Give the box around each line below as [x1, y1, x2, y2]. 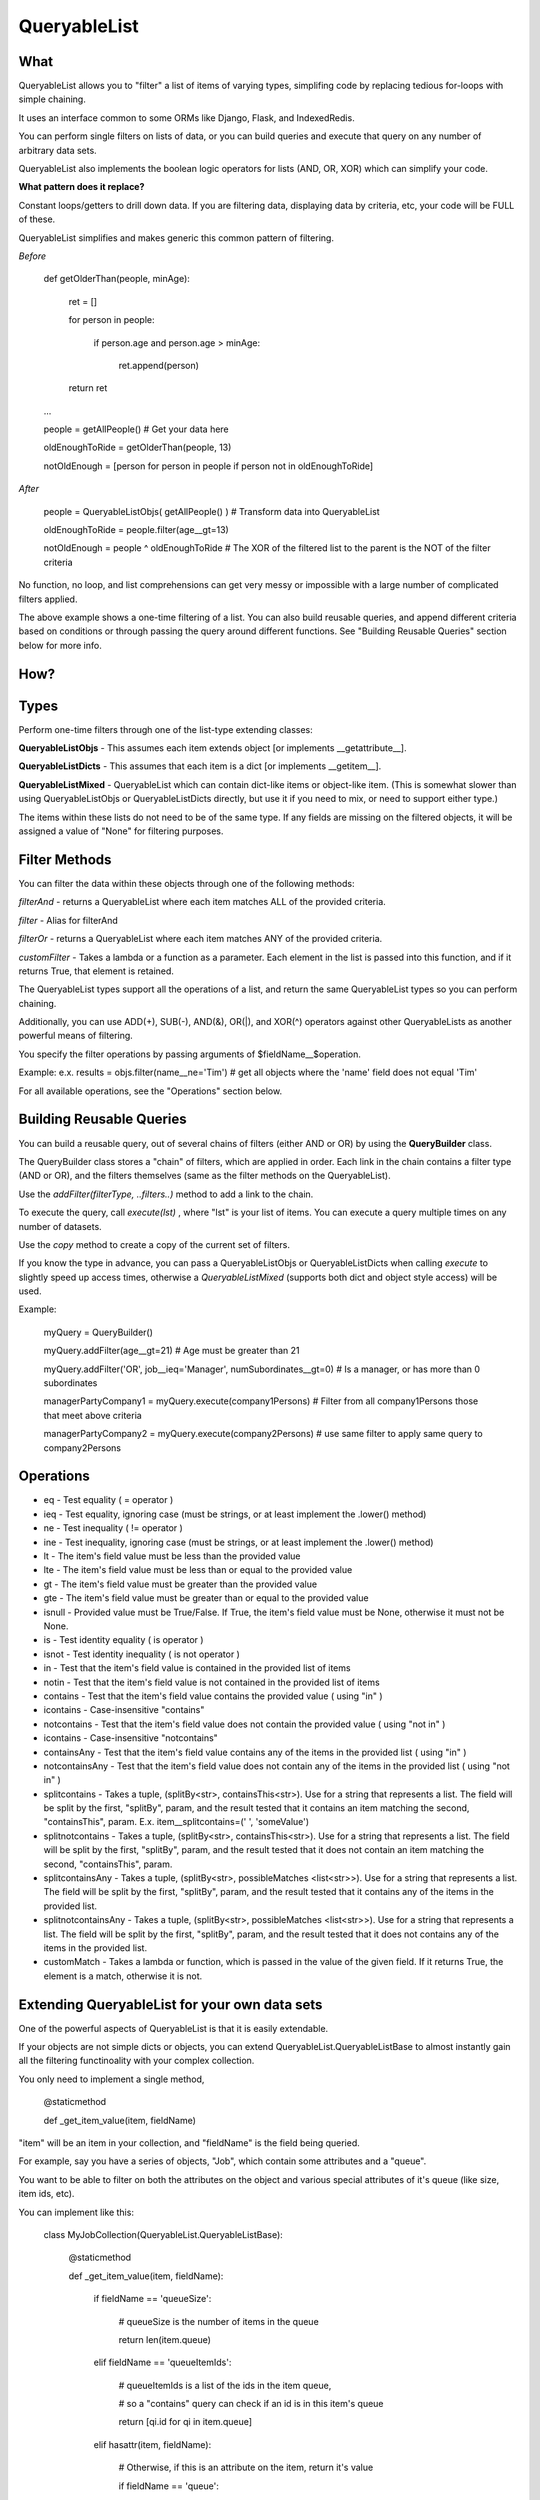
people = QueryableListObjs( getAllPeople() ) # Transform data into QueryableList [43, 505, 380, 517]
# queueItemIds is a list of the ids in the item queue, [118, 2379, 332, 2391]
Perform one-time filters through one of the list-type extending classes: [18, 723, 314, 735]
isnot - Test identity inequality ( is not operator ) [43, 1648, 240, 1660]
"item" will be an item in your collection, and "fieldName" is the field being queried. [18, 2137, 360, 2149]
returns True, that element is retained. [18, 965, 175, 977]
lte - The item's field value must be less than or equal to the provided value [43, 1564, 353, 1576]
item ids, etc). [18, 2188, 75, 2200]
